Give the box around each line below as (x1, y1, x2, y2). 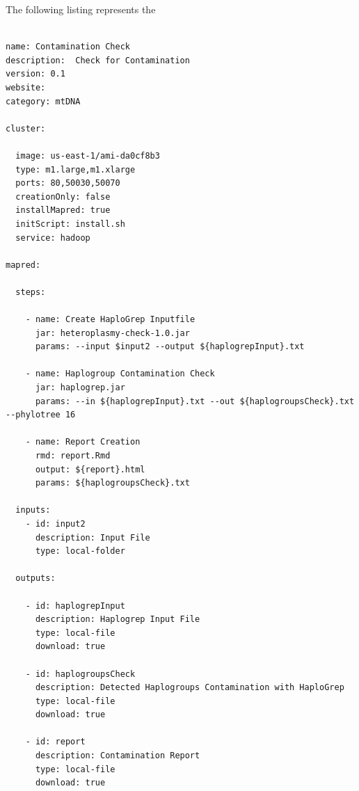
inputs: (15, 505, 51, 516)
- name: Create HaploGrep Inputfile (25, 314, 196, 325)
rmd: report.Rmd (35, 451, 111, 461)
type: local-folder (35, 546, 125, 557)
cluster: (6, 123, 46, 134)
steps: (15, 287, 46, 297)
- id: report (25, 737, 86, 747)
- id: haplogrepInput (25, 600, 125, 611)
